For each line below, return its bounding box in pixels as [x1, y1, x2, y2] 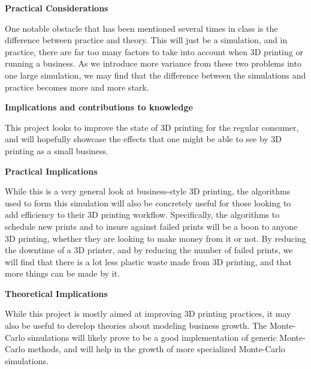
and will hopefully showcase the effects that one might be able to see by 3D [5, 133, 282, 145]
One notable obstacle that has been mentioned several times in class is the [5, 22, 278, 34]
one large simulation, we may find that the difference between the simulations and [5, 68, 306, 81]
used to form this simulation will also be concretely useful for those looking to [5, 196, 291, 209]
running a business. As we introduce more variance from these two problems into [5, 57, 301, 70]
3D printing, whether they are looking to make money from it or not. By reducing [5, 232, 306, 244]
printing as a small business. [5, 144, 108, 157]
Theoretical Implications [5, 287, 108, 299]
